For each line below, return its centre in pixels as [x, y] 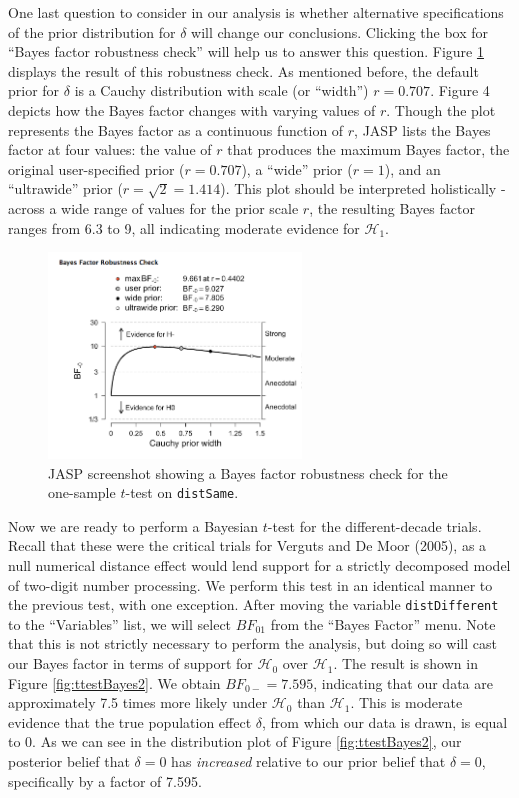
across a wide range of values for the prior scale [153, 207]
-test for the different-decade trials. [374, 525]
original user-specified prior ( [96, 168]
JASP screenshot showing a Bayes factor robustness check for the [248, 472]
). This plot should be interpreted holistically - [363, 188]
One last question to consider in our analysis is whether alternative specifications [256, 12]
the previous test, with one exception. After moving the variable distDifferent [253, 604]
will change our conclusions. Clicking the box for [340, 31]
